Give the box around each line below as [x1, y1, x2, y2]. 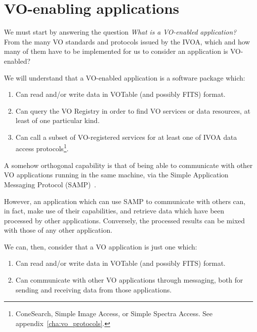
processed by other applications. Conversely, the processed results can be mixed [4, 215, 245, 225]
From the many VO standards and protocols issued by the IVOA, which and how [4, 36, 250, 46]
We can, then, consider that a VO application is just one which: [4, 241, 197, 251]
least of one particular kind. [15, 115, 100, 125]
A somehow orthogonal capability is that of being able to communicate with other [4, 160, 253, 170]
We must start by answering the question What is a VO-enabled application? [4, 27, 237, 37]
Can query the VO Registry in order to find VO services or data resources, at [15, 105, 251, 116]
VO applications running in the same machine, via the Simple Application [4, 169, 229, 180]
